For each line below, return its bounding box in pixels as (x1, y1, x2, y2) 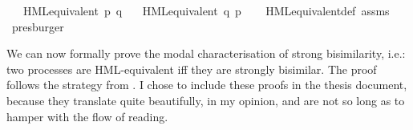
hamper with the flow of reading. (6, 108, 168, 124)
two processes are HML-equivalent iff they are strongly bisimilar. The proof (6, 60, 377, 77)
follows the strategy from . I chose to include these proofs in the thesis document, (6, 76, 407, 93)
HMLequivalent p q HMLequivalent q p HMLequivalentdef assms (22, 2, 390, 18)
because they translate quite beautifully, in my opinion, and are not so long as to (6, 91, 405, 108)
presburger (11, 18, 64, 35)
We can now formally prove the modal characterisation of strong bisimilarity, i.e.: (6, 45, 406, 62)
